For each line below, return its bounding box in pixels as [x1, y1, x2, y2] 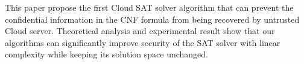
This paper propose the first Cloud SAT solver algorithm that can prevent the [5, 1, 294, 13]
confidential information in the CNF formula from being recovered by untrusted [5, 13, 300, 25]
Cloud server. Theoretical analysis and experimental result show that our [5, 25, 275, 37]
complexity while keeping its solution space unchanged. [5, 48, 209, 60]
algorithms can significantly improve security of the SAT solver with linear [5, 36, 280, 48]
